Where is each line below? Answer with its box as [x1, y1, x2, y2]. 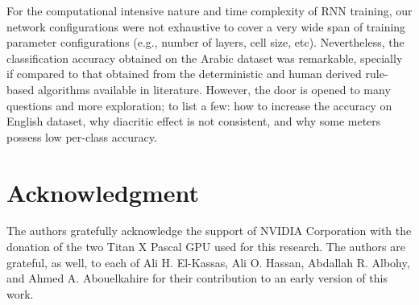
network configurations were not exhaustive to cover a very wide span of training [6, 18, 406, 35]
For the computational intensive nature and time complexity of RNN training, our [6, 2, 413, 19]
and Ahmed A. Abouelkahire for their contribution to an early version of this [6, 270, 388, 286]
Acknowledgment [6, 175, 199, 208]
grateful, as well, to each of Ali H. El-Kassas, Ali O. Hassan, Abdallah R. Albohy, [6, 253, 410, 270]
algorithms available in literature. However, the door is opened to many [37, 80, 391, 97]
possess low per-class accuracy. [6, 128, 157, 145]
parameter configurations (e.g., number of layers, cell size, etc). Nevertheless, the [6, 34, 404, 51]
